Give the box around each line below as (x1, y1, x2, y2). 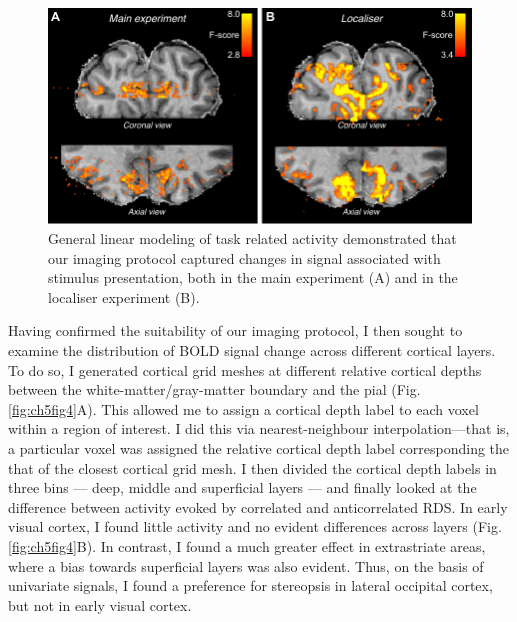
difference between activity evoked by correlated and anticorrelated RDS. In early (8, 496, 508, 517)
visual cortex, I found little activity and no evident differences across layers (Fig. (8, 516, 502, 537)
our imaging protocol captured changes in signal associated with (48, 247, 441, 268)
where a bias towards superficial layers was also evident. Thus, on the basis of (8, 555, 484, 576)
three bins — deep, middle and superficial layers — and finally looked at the (8, 477, 477, 498)
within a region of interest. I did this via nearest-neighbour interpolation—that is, (8, 418, 510, 439)
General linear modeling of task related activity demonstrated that (48, 228, 457, 249)
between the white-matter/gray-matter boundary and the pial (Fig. (8, 379, 421, 400)
